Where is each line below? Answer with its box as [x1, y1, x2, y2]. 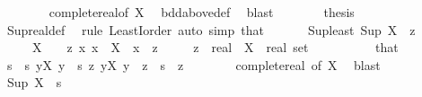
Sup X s [6, 73, 62, 92]
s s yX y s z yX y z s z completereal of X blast [6, 55, 381, 74]
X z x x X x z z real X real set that [31, 38, 399, 57]
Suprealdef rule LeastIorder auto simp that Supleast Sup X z [6, 20, 416, 39]
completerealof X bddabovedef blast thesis [48, 3, 355, 21]
